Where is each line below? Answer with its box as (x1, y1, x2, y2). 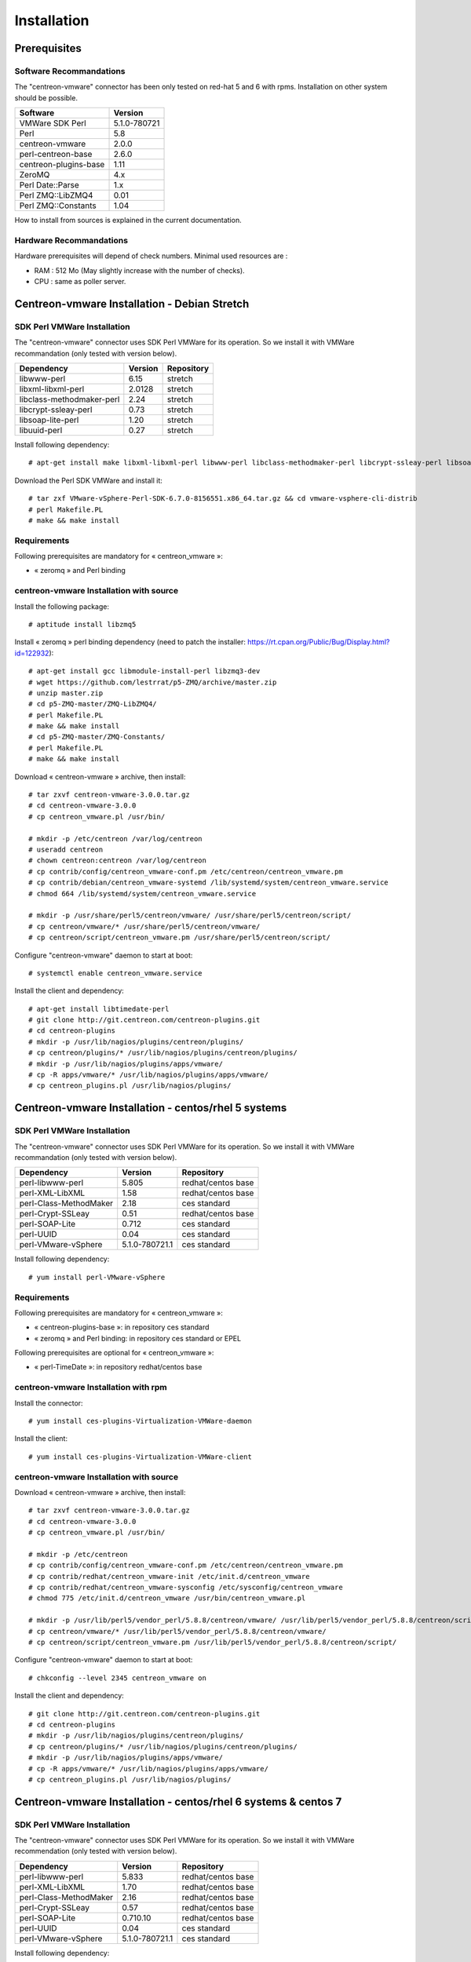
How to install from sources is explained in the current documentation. (14, 216, 243, 225)
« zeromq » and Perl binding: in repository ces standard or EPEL (34, 1333, 242, 1343)
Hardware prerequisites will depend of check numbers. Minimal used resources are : (14, 251, 288, 261)
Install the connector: (14, 1398, 83, 1408)
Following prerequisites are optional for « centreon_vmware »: (14, 1348, 214, 1358)
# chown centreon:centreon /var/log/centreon (28, 856, 207, 865)
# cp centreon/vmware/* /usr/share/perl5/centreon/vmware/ (28, 922, 261, 931)
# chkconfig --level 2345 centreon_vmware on (28, 1673, 207, 1683)
